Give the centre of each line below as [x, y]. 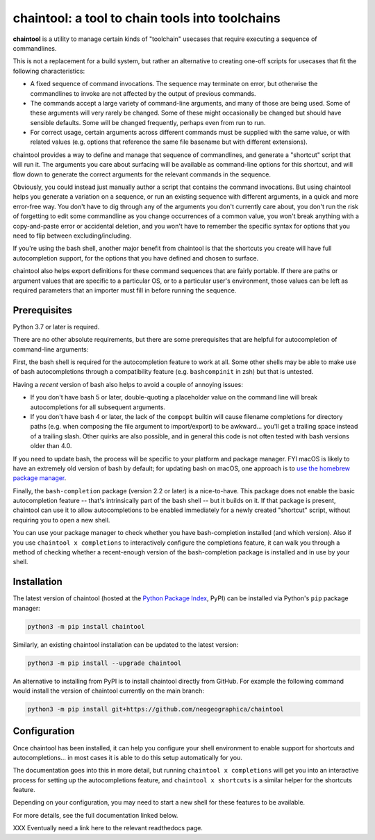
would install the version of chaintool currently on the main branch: [108, 691]
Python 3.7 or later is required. [56, 327]
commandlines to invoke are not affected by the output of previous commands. [143, 93]
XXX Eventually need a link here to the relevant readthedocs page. [108, 828]
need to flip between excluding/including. [72, 236]
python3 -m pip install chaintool [86, 626]
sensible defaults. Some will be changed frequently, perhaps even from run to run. [148, 122]
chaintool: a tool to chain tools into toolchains [147, 18]
